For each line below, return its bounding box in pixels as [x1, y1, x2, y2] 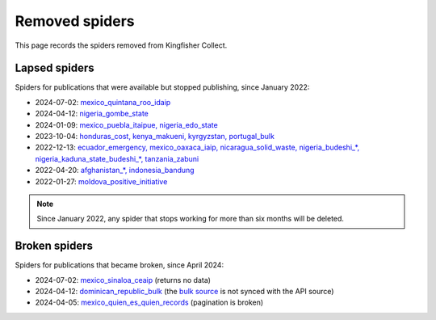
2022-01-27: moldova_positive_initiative [35, 176, 168, 186]
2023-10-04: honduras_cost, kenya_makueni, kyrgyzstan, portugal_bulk [35, 132, 275, 141]
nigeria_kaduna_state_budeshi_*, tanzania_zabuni [35, 154, 199, 163]
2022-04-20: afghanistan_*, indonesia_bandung [35, 166, 195, 175]
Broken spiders [15, 239, 93, 253]
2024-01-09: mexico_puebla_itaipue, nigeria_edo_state [35, 120, 218, 129]
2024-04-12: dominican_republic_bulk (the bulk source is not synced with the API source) [35, 287, 334, 297]
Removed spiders [15, 12, 135, 30]
